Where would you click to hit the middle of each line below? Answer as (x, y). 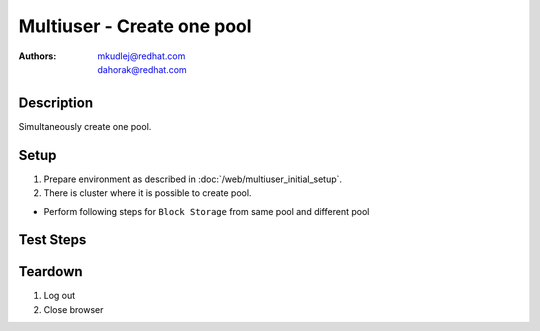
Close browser (73, 309)
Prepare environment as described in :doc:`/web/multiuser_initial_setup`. (193, 179)
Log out (59, 296)
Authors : (37, 56)
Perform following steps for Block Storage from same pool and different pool (206, 211)
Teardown (51, 271)
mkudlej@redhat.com (141, 56)
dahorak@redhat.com (142, 69)
